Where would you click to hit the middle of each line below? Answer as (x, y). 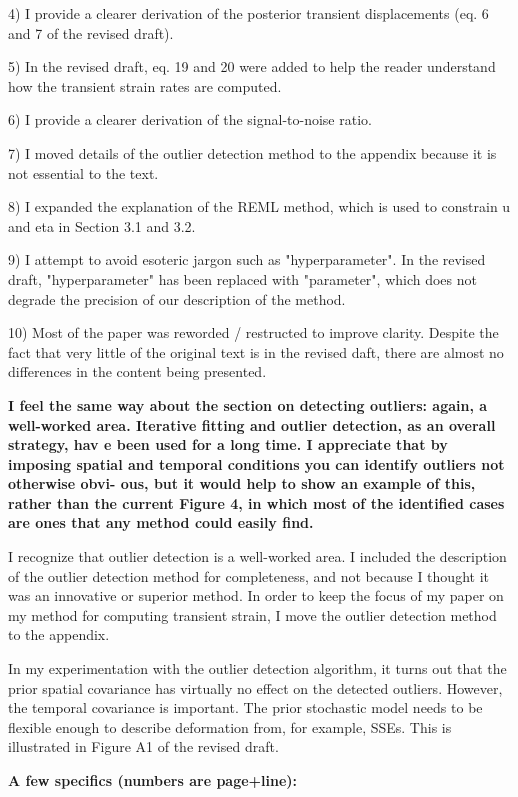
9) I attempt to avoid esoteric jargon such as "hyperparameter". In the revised (247, 259)
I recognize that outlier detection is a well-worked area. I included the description (257, 556)
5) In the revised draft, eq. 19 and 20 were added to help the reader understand (252, 66)
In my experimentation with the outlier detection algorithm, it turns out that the (257, 668)
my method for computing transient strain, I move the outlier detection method (252, 614)
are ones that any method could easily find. (161, 522)
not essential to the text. (83, 172)
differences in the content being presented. (137, 371)
